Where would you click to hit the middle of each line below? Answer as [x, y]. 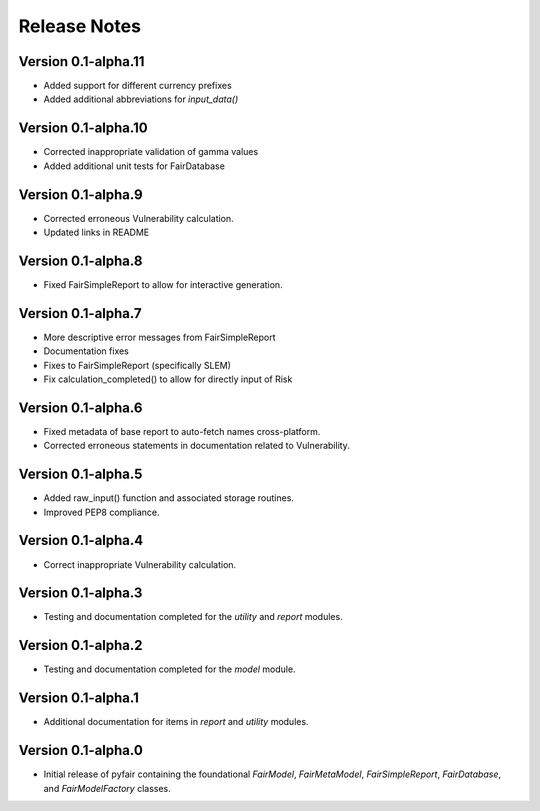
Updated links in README [96, 232]
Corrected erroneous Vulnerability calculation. [138, 218]
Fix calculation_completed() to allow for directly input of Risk [168, 379]
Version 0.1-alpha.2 [81, 645]
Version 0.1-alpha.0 [81, 750]
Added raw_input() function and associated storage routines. [169, 498]
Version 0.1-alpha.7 [80, 313]
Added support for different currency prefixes [137, 86]
